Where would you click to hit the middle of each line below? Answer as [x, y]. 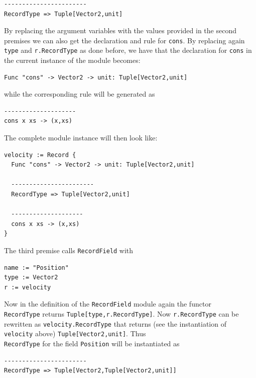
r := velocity [28, 287]
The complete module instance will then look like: [81, 138]
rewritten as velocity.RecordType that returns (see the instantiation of [115, 323]
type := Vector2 [31, 278]
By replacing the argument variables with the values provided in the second [120, 30]
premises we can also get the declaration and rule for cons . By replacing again [124, 40]
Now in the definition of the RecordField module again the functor [108, 304]
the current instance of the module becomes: [72, 60]
